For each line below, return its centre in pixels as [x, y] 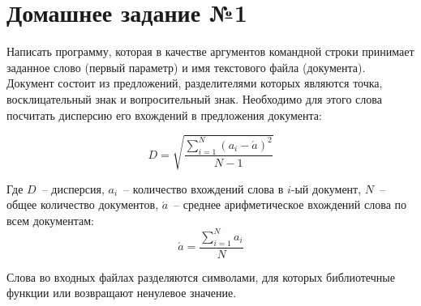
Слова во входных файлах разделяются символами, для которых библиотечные [201, 276]
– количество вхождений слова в [204, 188]
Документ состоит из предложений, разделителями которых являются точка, [195, 83]
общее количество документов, [83, 204]
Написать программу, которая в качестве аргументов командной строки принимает [210, 51]
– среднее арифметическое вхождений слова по [290, 204]
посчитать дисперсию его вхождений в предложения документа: [164, 115]
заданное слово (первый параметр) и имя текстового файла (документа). [186, 67]
